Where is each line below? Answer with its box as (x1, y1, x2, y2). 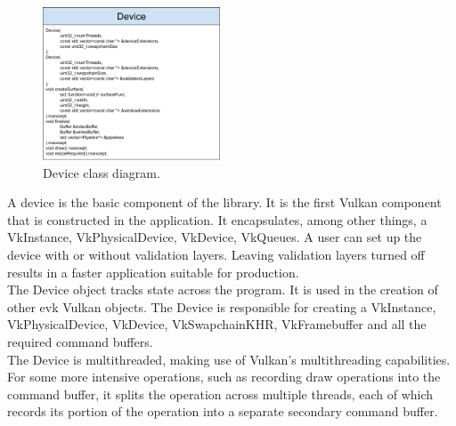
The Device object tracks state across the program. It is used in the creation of (7, 280, 438, 299)
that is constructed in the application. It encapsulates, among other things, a (7, 210, 427, 229)
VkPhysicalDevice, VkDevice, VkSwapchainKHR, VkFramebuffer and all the (7, 315, 427, 334)
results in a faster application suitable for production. (7, 262, 299, 281)
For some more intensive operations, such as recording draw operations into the (7, 367, 441, 386)
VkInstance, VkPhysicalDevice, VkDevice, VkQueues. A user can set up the (7, 228, 422, 246)
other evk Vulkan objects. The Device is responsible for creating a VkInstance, (7, 297, 436, 316)
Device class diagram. (43, 163, 160, 181)
